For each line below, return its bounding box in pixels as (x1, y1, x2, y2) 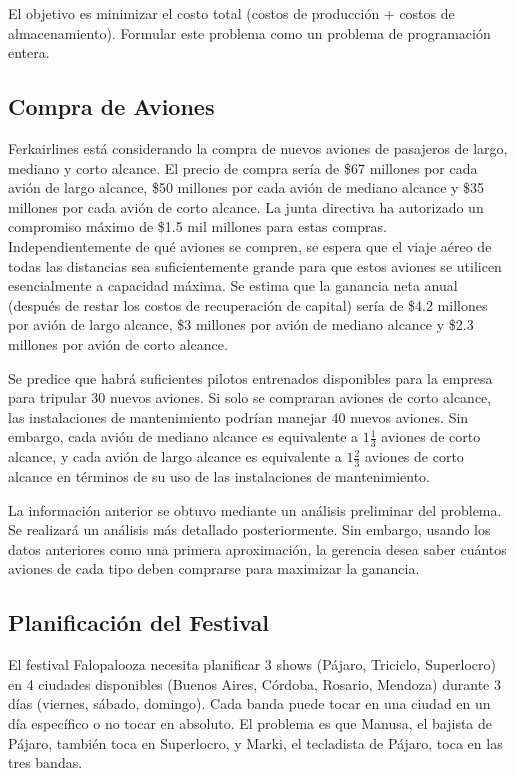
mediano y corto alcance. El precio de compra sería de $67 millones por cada (8, 157, 478, 178)
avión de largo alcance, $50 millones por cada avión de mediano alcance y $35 (8, 177, 485, 198)
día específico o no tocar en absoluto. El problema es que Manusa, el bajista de (8, 712, 493, 733)
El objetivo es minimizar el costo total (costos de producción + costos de (8, 3, 455, 23)
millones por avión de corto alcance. (8, 333, 228, 354)
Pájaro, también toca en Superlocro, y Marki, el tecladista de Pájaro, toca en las (8, 732, 503, 753)
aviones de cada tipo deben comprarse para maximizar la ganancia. (8, 558, 420, 579)
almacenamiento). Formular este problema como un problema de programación (8, 22, 491, 43)
